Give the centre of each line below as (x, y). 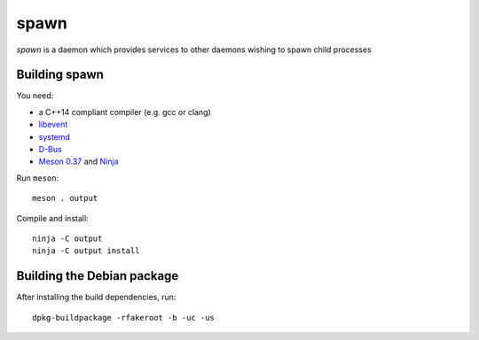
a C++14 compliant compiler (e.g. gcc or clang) (125, 112)
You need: (35, 96)
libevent (53, 125)
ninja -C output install (86, 251)
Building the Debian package (98, 276)
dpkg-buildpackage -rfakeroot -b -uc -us (123, 317)
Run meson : (38, 178)
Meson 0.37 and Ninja (79, 162)
